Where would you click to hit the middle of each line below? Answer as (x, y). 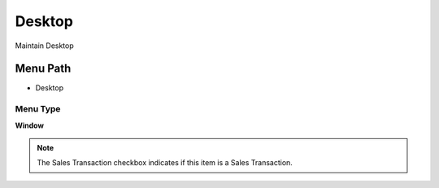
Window (30, 125)
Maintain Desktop (45, 46)
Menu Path (43, 69)
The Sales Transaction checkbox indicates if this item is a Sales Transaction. (165, 163)
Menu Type (38, 109)
